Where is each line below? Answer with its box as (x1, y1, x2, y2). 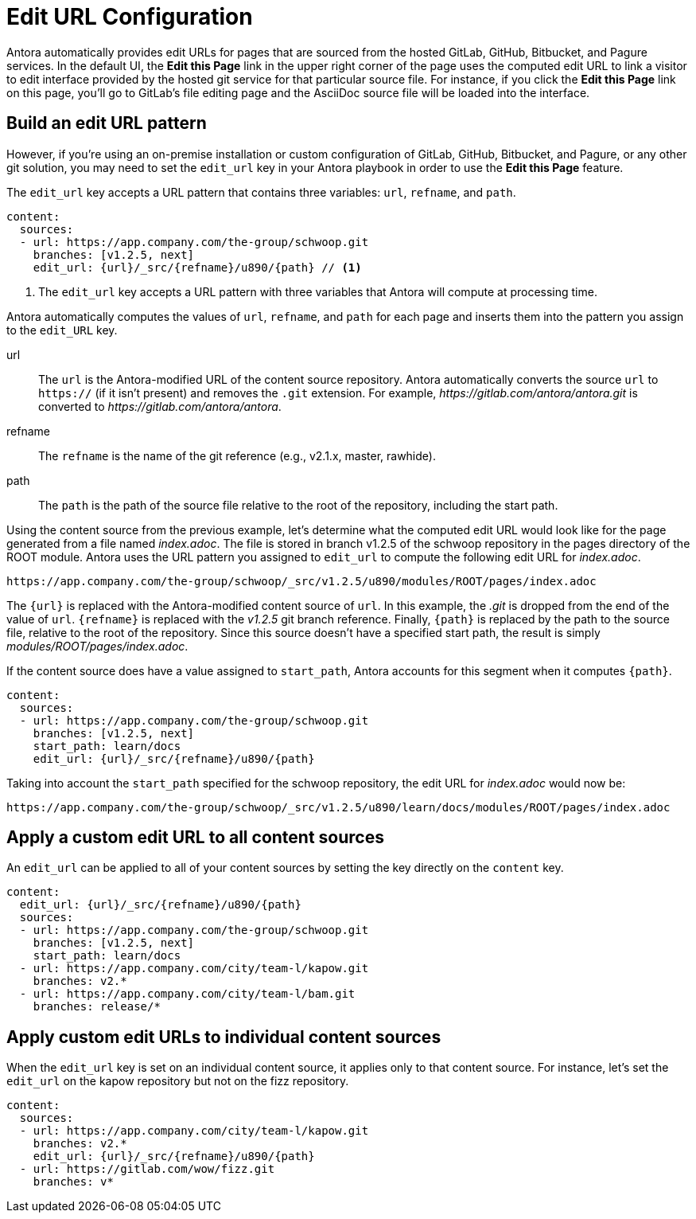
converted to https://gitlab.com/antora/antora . (38, 399, 282, 413)
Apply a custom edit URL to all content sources (6, 827, 384, 848)
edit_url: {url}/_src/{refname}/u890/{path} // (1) (33, 260, 362, 274)
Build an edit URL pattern (6, 113, 207, 134)
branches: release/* (33, 1000, 161, 1014)
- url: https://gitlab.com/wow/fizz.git (19, 1162, 275, 1176)
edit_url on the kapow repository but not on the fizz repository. (6, 1074, 349, 1088)
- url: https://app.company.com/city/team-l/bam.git (19, 987, 356, 1001)
